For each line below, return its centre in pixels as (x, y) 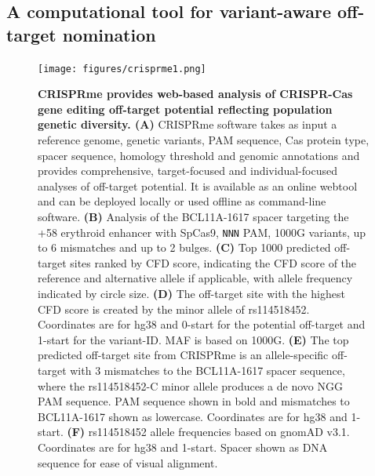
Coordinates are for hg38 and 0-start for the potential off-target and (202, 324)
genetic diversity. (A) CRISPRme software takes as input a (187, 124)
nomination (109, 34)
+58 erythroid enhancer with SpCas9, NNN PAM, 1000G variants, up (202, 232)
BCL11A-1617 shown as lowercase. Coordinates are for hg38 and (193, 416)
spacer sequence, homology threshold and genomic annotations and (199, 155)
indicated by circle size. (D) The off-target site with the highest (191, 294)
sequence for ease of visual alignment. (128, 462)
